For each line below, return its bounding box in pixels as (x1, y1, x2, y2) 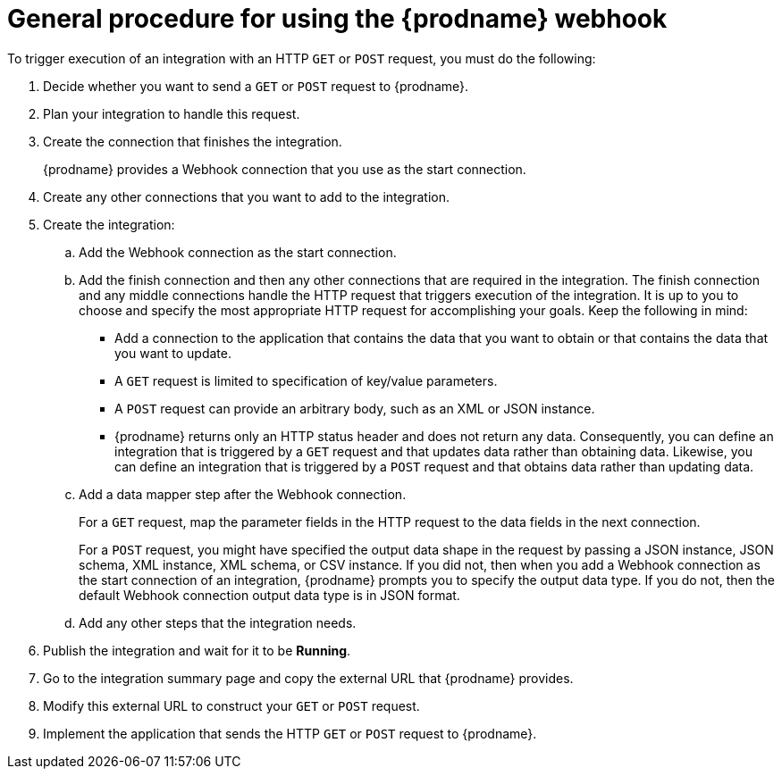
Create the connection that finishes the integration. (43, 133, 342, 149)
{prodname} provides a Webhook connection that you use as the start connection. (43, 161, 526, 177)
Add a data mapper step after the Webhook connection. (79, 486, 407, 502)
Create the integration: (43, 216, 175, 232)
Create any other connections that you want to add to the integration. (43, 188, 450, 204)
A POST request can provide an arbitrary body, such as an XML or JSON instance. (114, 400, 595, 416)
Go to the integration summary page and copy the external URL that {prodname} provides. (43, 670, 574, 686)
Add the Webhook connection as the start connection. (79, 244, 397, 260)
